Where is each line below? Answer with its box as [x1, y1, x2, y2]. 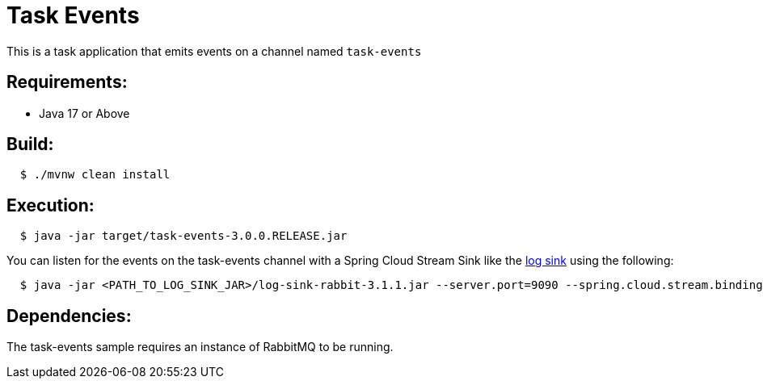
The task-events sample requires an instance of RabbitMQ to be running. [6, 340, 394, 354]
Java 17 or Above [39, 106, 130, 120]
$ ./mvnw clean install [19, 168, 171, 182]
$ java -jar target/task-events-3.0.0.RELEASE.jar [19, 229, 348, 243]
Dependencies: [6, 305, 132, 326]
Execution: [6, 195, 95, 216]
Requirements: [6, 72, 128, 93]
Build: [6, 134, 54, 155]
